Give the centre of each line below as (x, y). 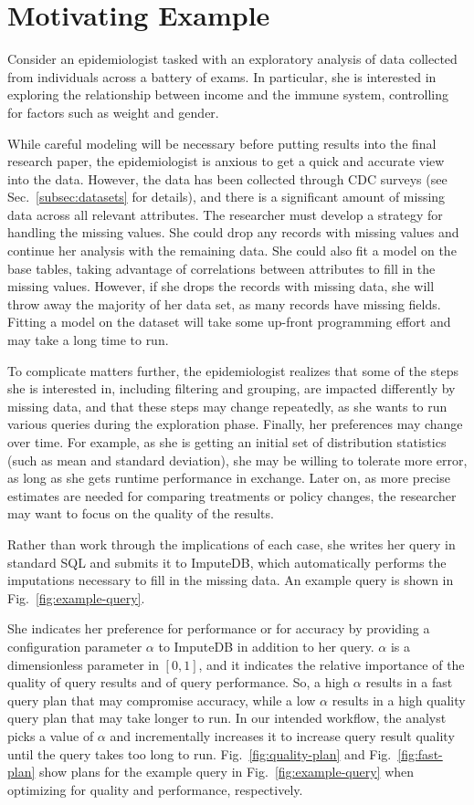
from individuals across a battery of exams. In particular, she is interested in (222, 76)
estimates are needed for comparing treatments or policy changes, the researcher (232, 495)
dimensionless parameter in (83, 664)
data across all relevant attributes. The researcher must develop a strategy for (225, 214)
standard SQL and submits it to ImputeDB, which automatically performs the (227, 562)
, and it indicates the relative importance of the (332, 664)
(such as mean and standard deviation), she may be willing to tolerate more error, (237, 460)
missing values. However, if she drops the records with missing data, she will (221, 286)
